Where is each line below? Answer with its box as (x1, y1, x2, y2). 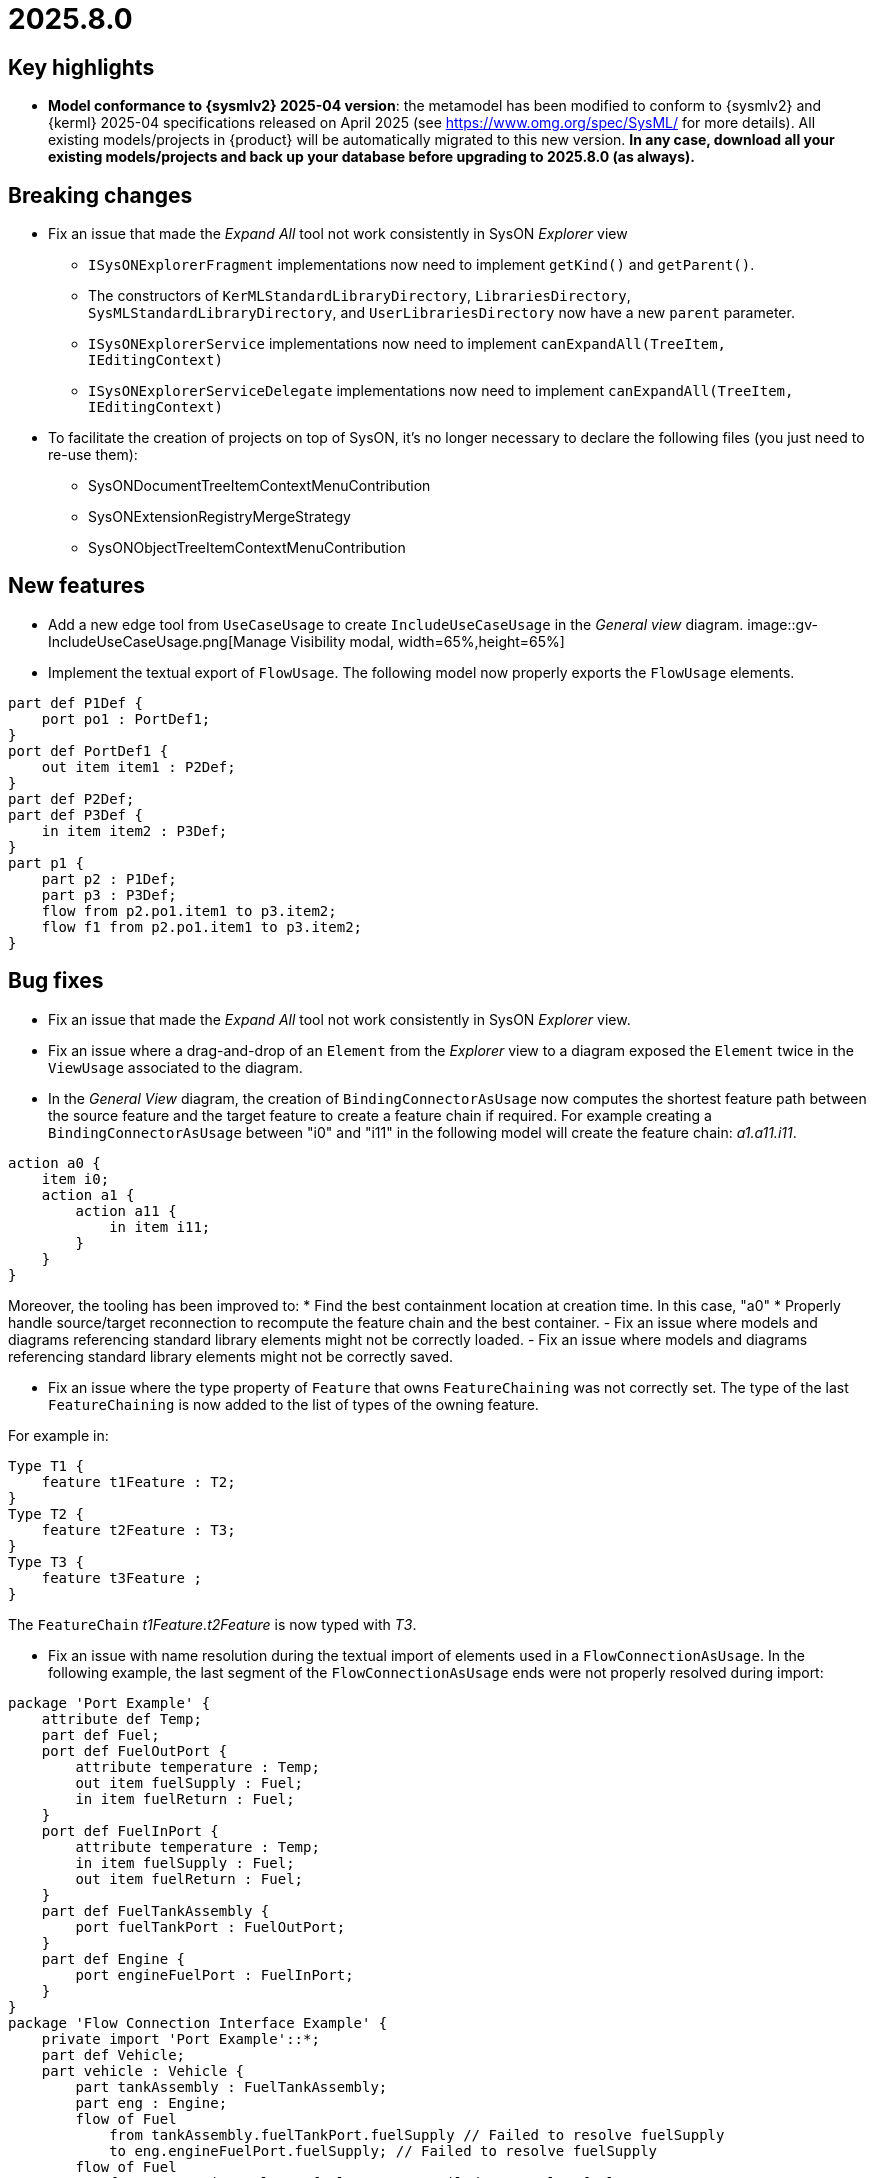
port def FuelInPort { (41, 1822, 219, 1839)
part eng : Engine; (75, 2094, 228, 2111)
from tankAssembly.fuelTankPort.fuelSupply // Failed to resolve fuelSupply (109, 2126, 725, 2143)
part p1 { (8, 854, 84, 871)
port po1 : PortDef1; (41, 710, 211, 727)
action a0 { (8, 1154, 101, 1171)
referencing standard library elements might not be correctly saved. (8, 1347, 454, 1365)
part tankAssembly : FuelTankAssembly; (75, 2078, 388, 2095)
